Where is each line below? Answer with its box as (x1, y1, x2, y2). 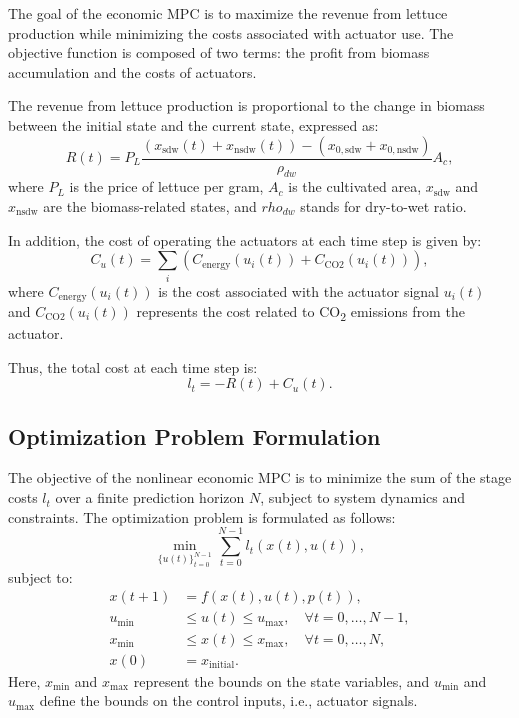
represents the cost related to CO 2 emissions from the (136, 300, 465, 324)
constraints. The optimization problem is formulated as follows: (8, 506, 396, 527)
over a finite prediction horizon (55, 487, 245, 508)
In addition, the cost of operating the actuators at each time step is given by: (8, 229, 482, 250)
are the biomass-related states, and (43, 195, 257, 216)
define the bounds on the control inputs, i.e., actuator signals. (39, 690, 418, 711)
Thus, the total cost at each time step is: (8, 356, 258, 377)
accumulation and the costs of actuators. (8, 61, 257, 82)
